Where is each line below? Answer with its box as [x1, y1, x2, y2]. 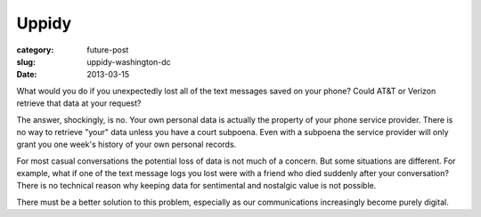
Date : [16, 69, 37, 80]
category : [16, 44, 54, 55]
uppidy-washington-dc [86, 56, 171, 67]
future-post [86, 44, 129, 55]
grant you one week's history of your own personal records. [16, 139, 237, 150]
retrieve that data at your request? [16, 98, 142, 108]
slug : [16, 56, 36, 67]
